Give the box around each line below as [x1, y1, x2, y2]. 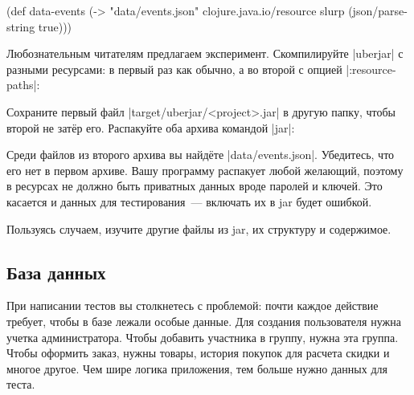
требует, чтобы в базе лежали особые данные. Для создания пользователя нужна [6, 312, 401, 329]
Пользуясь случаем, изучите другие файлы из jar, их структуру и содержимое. [6, 220, 391, 237]
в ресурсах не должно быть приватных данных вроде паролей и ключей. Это [6, 177, 383, 194]
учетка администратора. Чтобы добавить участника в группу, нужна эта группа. [6, 328, 399, 345]
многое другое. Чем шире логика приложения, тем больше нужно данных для [6, 360, 387, 377]
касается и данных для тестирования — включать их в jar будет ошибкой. [6, 193, 372, 210]
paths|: [6, 76, 40, 93]
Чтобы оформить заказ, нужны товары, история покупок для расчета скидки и [6, 344, 390, 361]
